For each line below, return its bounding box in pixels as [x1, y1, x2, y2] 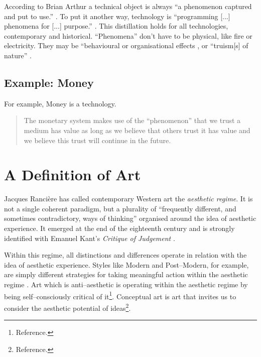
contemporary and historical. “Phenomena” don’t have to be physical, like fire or [4, 30, 252, 41]
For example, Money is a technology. [4, 98, 116, 108]
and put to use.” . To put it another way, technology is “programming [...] [4, 11, 230, 21]
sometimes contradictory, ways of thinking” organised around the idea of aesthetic [4, 213, 256, 223]
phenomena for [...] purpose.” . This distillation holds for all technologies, [4, 21, 228, 31]
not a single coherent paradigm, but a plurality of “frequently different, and [4, 203, 236, 213]
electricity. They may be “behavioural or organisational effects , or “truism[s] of [4, 40, 248, 51]
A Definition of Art [4, 164, 141, 185]
